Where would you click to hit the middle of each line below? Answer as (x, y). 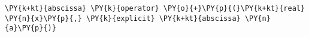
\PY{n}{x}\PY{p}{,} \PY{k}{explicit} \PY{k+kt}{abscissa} (123, 18)
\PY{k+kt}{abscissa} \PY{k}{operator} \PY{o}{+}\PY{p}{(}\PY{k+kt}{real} (155, 8)
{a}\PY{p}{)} (31, 28)
